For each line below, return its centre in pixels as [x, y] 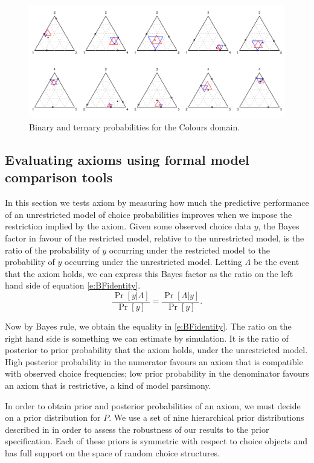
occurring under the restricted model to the [189, 250]
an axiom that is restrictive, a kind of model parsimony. [108, 385]
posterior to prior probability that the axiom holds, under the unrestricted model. [156, 350]
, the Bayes [279, 226]
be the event [276, 262]
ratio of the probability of [52, 250]
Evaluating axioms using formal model [127, 159]
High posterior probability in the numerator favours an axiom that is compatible [154, 361]
